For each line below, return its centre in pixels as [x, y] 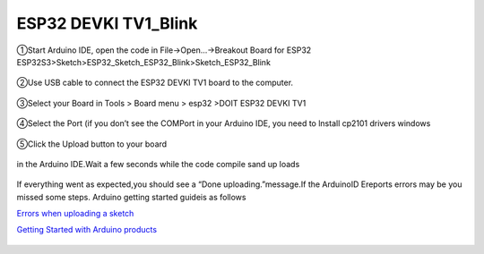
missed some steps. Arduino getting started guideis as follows [131, 197]
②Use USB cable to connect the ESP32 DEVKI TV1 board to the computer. [155, 83]
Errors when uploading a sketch [75, 214]
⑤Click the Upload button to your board [92, 144]
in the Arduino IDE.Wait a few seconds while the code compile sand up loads [158, 164]
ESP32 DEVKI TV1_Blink [107, 23]
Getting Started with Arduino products [86, 230]
